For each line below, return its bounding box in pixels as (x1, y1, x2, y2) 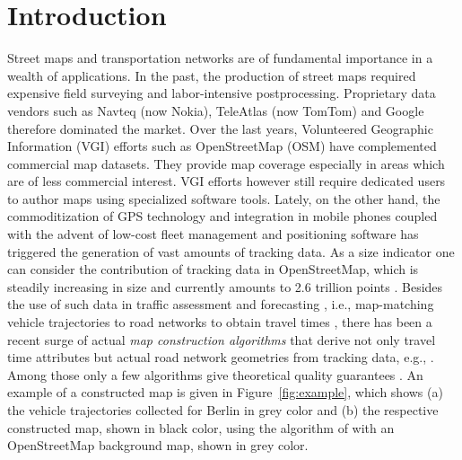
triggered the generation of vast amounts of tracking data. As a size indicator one (7, 242, 455, 261)
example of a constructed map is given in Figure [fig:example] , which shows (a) (7, 383, 443, 402)
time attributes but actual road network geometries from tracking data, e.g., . (7, 348, 434, 367)
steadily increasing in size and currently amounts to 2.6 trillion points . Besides (7, 277, 443, 296)
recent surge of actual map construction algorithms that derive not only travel (7, 330, 436, 349)
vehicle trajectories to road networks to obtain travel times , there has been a (7, 313, 432, 332)
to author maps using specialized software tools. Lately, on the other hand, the (7, 189, 440, 208)
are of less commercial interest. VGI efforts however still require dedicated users (7, 172, 446, 190)
